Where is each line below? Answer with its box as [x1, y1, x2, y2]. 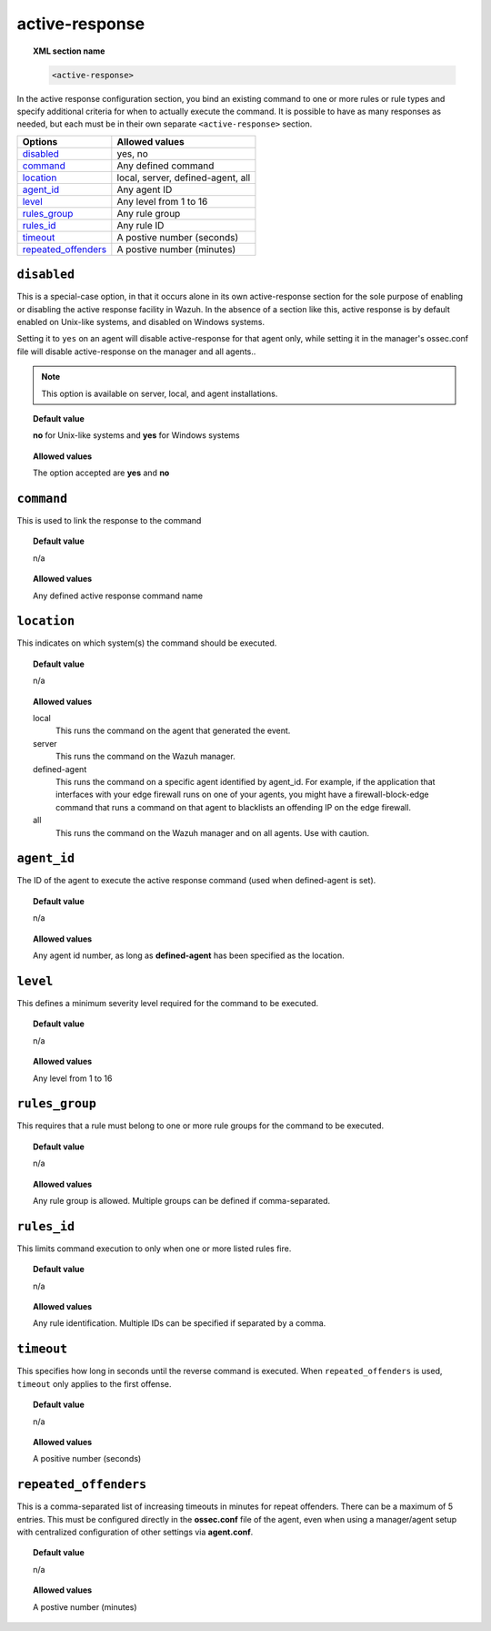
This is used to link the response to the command [16, 515, 202, 526]
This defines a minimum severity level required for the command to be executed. [16, 997, 319, 1008]
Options [22, 135, 58, 148]
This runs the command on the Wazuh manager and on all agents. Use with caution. [55, 827, 370, 838]
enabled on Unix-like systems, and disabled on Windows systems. [16, 316, 266, 327]
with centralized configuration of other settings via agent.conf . [16, 1526, 254, 1537]
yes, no [116, 147, 149, 159]
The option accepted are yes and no [33, 467, 170, 478]
